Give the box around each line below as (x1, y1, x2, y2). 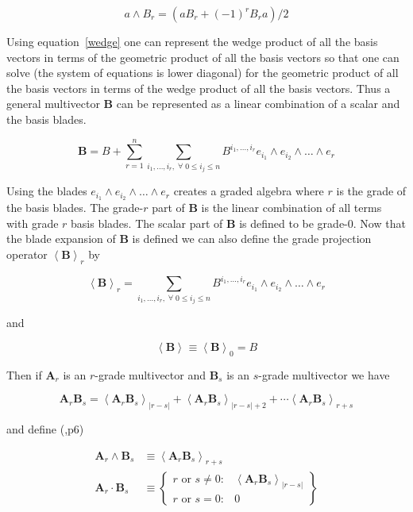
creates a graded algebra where (173, 183, 324, 199)
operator (6, 245, 48, 262)
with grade (6, 214, 59, 231)
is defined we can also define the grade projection (132, 230, 372, 247)
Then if (6, 366, 42, 383)
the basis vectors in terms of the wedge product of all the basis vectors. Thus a (6, 79, 391, 96)
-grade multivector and (95, 366, 206, 383)
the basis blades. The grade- (6, 199, 144, 216)
